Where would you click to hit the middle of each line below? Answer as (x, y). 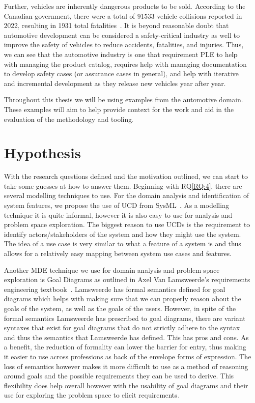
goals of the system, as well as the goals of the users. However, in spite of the (120, 308)
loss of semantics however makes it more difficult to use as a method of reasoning (126, 366)
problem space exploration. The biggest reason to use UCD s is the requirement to (127, 224)
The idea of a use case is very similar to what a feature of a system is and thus (123, 244)
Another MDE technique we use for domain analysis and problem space (112, 270)
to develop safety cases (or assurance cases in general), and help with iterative (121, 73)
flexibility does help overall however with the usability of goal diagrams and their (126, 385)
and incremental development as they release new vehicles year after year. (115, 83)
